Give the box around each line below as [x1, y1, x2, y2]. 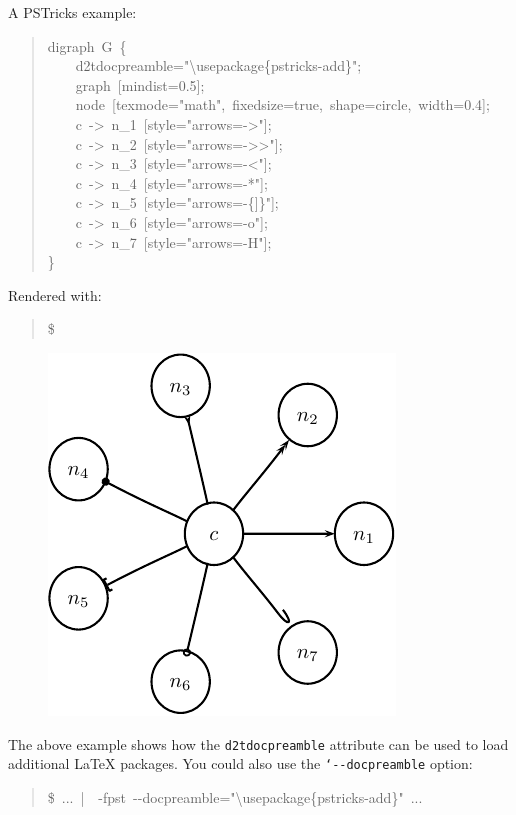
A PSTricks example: [8, 2, 137, 22]
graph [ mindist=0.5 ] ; [75, 74, 205, 95]
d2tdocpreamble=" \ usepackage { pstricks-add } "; [75, 55, 362, 76]
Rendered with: [8, 284, 102, 305]
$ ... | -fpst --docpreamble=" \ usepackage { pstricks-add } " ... [47, 786, 423, 807]
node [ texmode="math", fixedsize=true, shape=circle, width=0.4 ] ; [75, 94, 490, 115]
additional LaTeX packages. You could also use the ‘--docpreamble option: [8, 753, 473, 774]
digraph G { [47, 35, 127, 56]
